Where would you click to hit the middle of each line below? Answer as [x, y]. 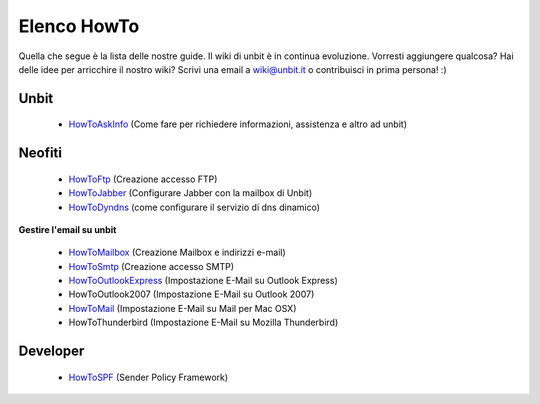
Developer [51, 351]
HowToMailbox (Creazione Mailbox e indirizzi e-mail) [177, 252]
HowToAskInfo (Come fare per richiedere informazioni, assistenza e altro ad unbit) [238, 124]
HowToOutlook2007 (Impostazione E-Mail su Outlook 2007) [191, 294]
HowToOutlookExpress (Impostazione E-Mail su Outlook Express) [203, 281]
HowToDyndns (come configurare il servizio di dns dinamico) [194, 207]
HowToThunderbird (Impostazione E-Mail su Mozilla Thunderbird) [203, 322]
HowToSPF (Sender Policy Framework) [148, 377]
